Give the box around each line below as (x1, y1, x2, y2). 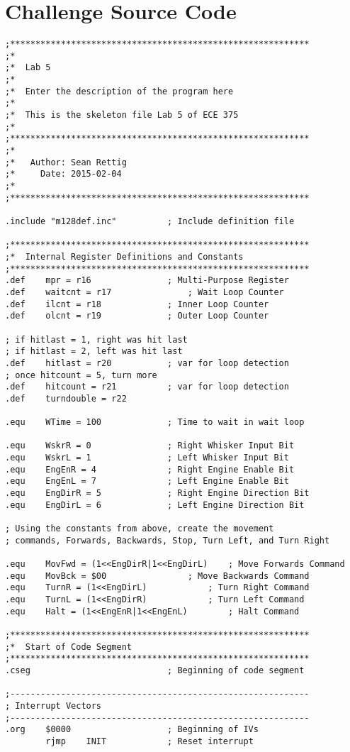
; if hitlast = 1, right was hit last (5, 334, 188, 345)
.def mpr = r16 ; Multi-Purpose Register (5, 275, 289, 286)
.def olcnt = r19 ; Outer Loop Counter (5, 311, 269, 321)
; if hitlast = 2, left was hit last (5, 346, 183, 357)
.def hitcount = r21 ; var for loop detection (5, 382, 289, 392)
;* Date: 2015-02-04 (5, 169, 122, 179)
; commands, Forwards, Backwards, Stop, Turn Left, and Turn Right (5, 535, 330, 546)
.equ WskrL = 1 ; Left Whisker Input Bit (5, 453, 289, 463)
